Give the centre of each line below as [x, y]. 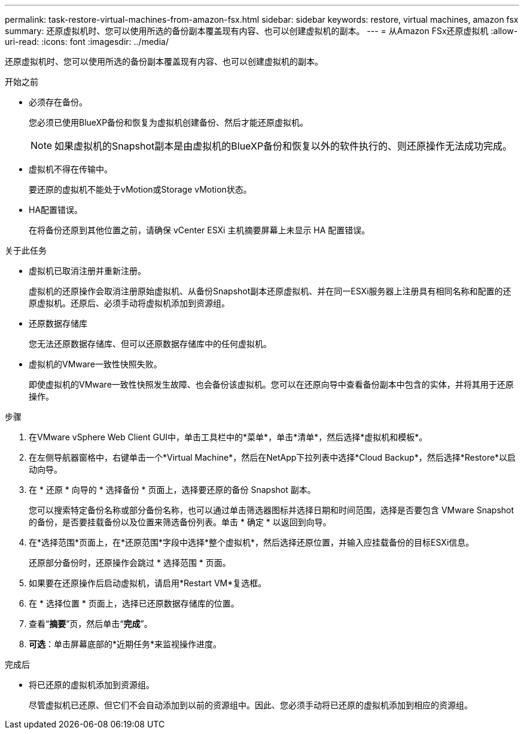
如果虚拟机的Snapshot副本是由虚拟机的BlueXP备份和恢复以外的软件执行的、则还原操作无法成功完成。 [284, 146]
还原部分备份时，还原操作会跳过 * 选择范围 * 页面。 [130, 563]
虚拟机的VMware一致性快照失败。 [95, 364]
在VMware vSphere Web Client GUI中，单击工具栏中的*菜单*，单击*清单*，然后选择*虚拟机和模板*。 [228, 437]
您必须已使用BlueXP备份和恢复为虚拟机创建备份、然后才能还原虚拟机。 [169, 122]
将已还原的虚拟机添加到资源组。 [92, 685]
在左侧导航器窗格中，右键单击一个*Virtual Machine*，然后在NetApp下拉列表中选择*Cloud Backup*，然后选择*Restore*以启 [272, 457]
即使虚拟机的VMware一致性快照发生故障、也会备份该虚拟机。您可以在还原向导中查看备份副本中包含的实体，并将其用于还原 [271, 384]
